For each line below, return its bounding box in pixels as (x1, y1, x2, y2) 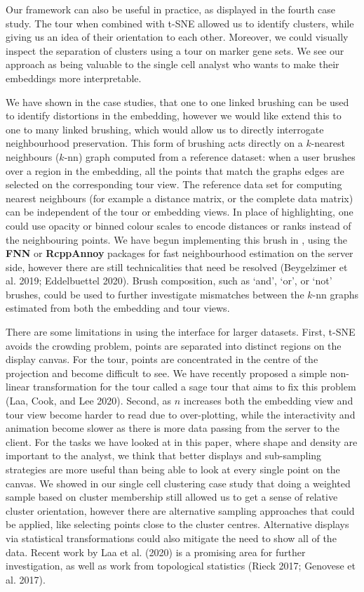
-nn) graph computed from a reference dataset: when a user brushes (64, 149, 356, 164)
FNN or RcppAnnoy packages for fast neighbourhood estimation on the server (6, 246, 353, 261)
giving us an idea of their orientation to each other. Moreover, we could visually (6, 29, 349, 44)
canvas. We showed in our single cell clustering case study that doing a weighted (6, 475, 351, 490)
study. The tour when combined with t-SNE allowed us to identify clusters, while (6, 15, 354, 30)
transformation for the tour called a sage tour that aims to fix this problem (32, 379, 356, 394)
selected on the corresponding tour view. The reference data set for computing (6, 177, 342, 192)
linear (6, 379, 30, 394)
